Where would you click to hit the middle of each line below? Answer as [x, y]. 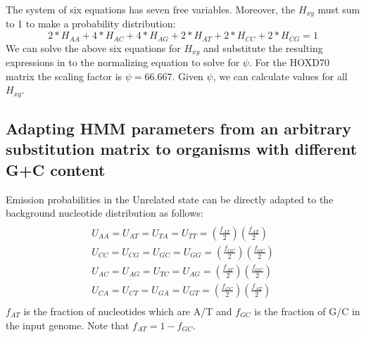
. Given [188, 76]
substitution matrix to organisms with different [182, 149]
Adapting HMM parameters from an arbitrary [178, 128]
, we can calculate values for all [280, 76]
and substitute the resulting [263, 47]
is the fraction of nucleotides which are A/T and [128, 311]
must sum [339, 9]
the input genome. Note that [68, 325]
